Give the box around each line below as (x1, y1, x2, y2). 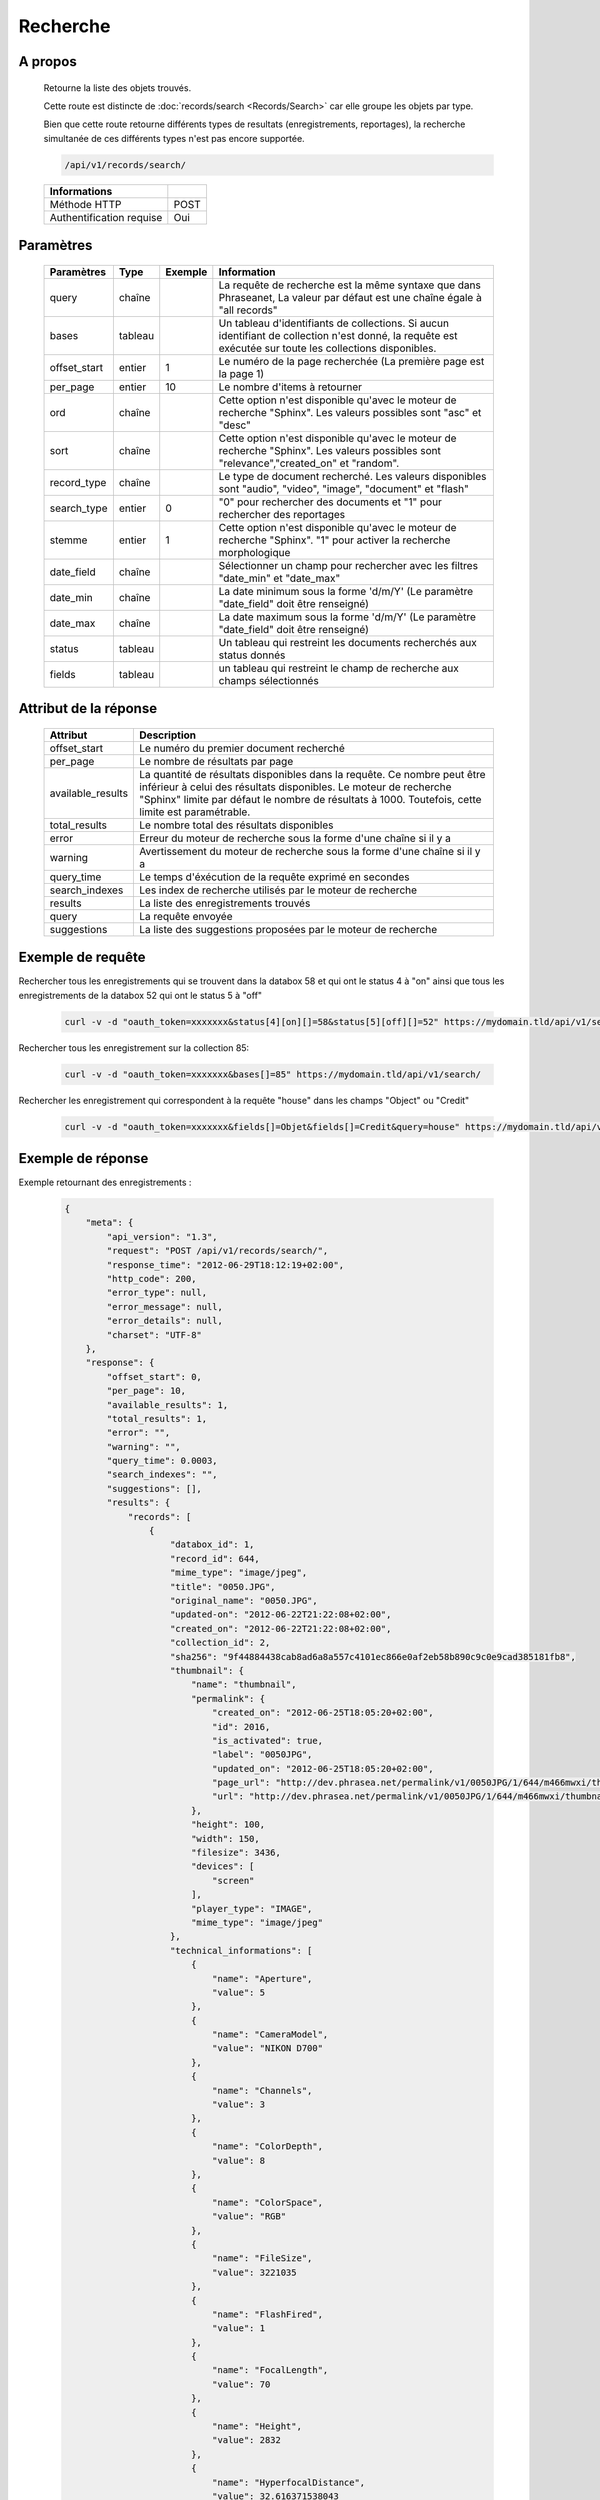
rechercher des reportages (218, 507, 345, 521)
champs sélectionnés (218, 673, 319, 687)
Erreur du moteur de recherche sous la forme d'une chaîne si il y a (139, 831, 452, 845)
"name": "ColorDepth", (211, 2141, 324, 2152)
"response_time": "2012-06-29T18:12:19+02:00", (106, 1259, 345, 1270)
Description (139, 728, 197, 742)
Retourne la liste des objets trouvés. (43, 81, 192, 94)
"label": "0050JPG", (211, 1749, 313, 1760)
